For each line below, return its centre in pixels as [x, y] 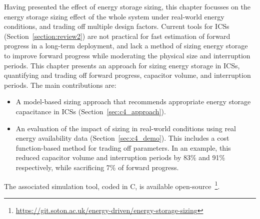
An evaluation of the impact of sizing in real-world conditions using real [126, 128]
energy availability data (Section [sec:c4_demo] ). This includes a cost [122, 138]
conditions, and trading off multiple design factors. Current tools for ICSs [117, 26]
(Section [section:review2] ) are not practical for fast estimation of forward [117, 36]
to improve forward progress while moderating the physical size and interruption [127, 55]
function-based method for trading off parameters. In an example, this [123, 147]
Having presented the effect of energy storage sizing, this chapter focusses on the [127, 6]
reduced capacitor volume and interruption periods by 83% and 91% [120, 157]
